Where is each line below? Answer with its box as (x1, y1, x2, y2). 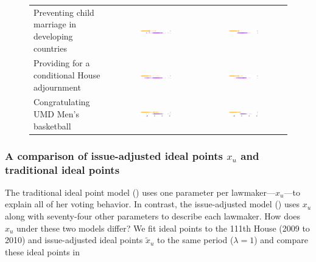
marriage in (33, 18, 77, 30)
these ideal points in (5, 245, 80, 258)
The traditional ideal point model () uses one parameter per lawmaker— (5, 185, 276, 198)
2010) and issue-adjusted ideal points (5, 233, 143, 246)
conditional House (33, 68, 100, 81)
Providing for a (33, 57, 90, 69)
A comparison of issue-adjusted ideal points (5, 148, 223, 163)
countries (33, 41, 67, 54)
